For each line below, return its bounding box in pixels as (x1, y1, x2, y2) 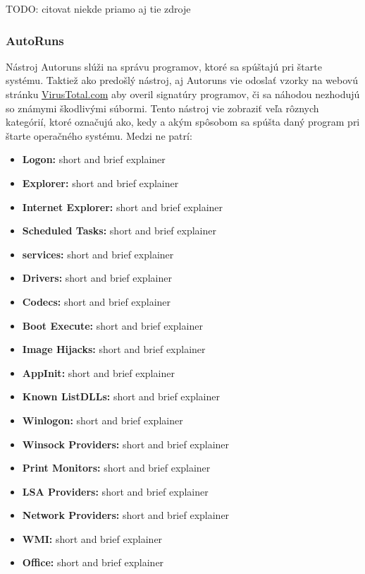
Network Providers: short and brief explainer (22, 508, 230, 522)
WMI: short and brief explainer (22, 531, 163, 546)
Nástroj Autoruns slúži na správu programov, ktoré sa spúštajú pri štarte (6, 59, 322, 73)
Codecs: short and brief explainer (22, 294, 171, 309)
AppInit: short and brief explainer (22, 365, 175, 380)
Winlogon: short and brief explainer (22, 412, 183, 427)
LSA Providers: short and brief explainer (22, 484, 209, 498)
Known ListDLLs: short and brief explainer (22, 389, 220, 404)
